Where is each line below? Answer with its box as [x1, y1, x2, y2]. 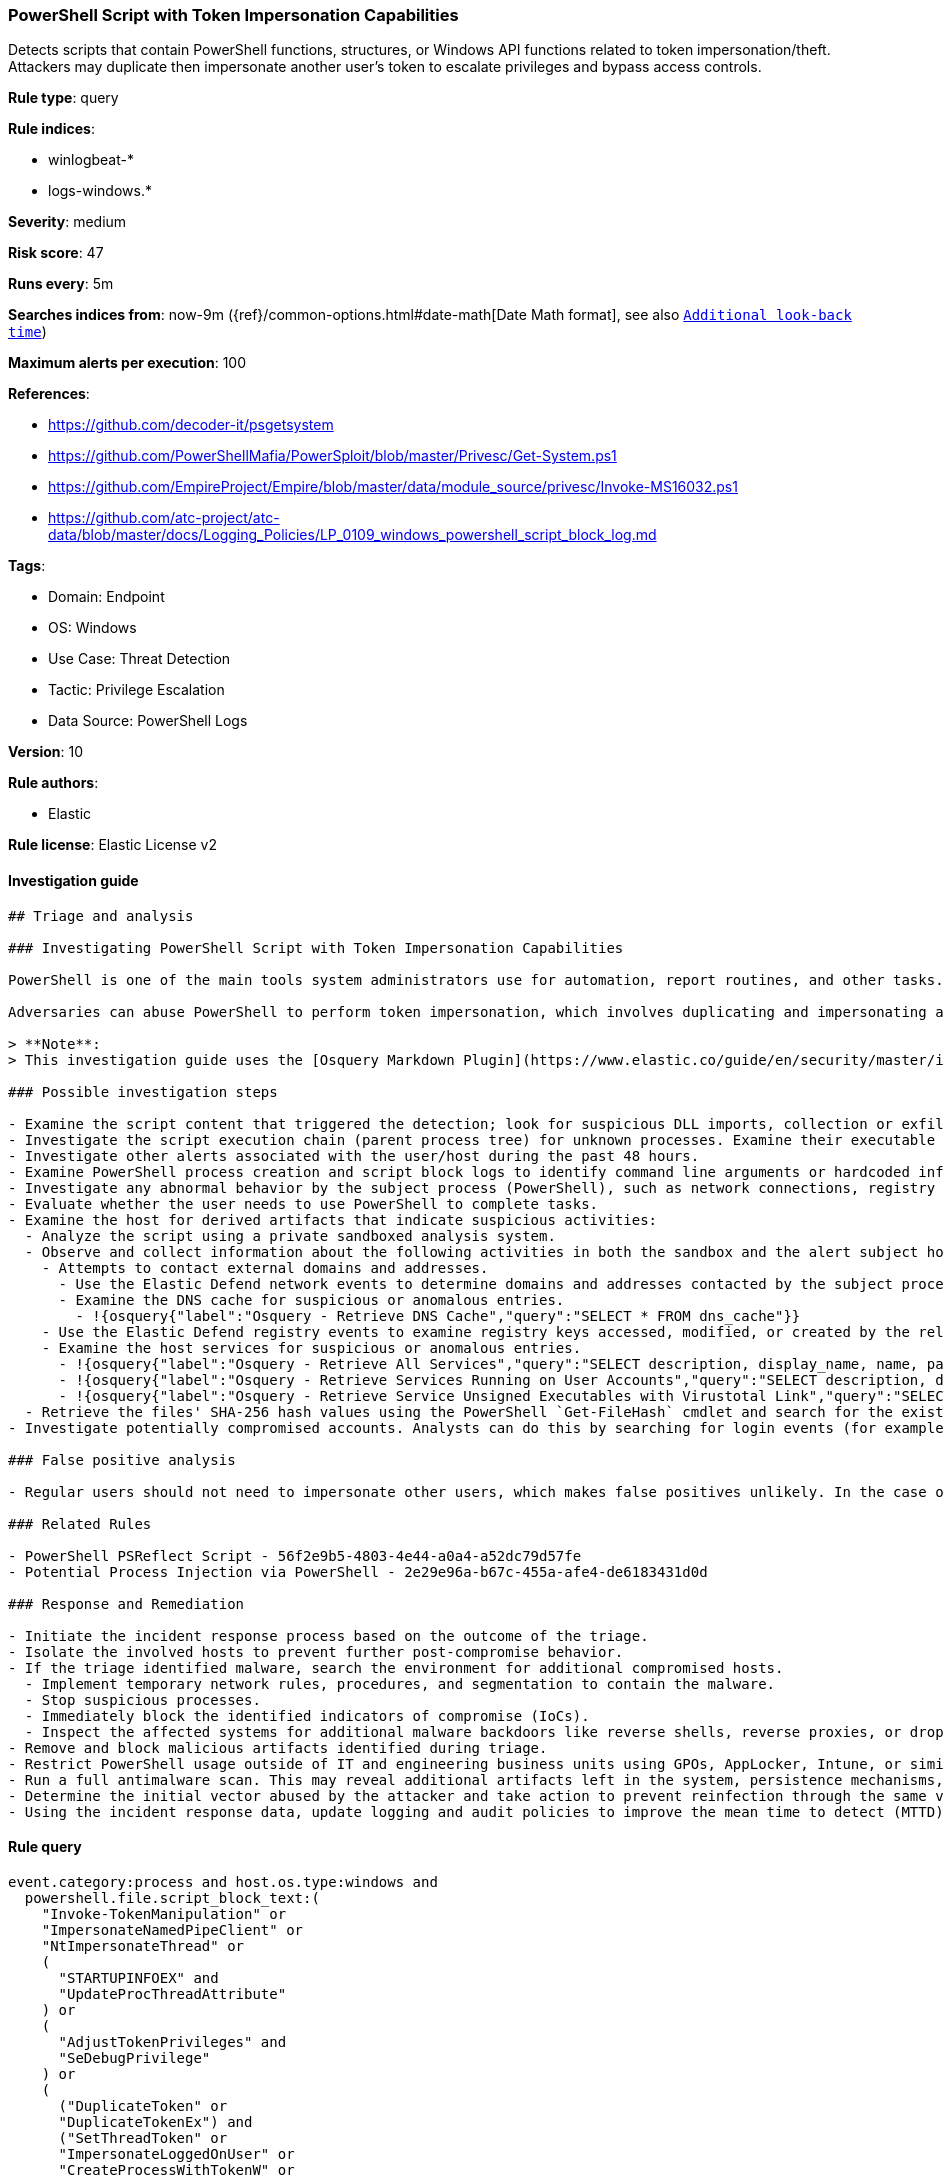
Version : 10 [8, 743, 84, 761]
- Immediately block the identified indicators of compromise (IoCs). [24, 1707, 590, 1724]
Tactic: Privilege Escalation [48, 681, 225, 699]
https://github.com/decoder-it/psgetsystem [48, 416, 334, 434]
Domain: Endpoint [48, 588, 165, 606]
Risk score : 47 [8, 244, 104, 262]
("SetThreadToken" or [58, 2129, 228, 2146]
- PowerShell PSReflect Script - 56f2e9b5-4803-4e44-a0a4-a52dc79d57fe [8, 1547, 582, 1564]
